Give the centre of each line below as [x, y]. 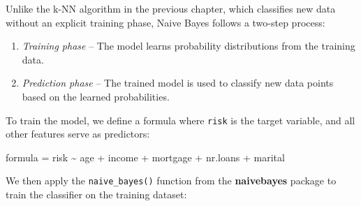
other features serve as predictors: [78, 134]
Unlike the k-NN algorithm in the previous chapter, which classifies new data [171, 8]
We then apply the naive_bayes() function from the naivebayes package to [171, 181]
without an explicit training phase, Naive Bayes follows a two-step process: [165, 22]
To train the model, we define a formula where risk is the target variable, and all [180, 120]
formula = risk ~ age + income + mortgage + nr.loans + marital [145, 157]
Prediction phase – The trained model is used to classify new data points [178, 83]
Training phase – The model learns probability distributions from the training [189, 46]
